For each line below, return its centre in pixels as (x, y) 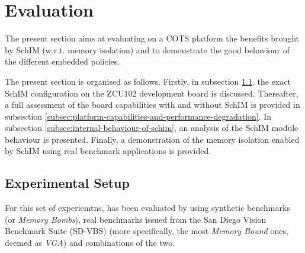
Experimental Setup (67, 183)
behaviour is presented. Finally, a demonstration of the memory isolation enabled (152, 139)
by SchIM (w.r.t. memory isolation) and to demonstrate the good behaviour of (147, 49)
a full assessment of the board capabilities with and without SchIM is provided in (152, 105)
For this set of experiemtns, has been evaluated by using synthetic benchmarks (147, 208)
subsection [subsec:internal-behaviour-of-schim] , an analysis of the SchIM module (152, 128)
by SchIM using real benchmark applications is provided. (108, 151)
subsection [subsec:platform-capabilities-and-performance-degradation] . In (138, 116)
